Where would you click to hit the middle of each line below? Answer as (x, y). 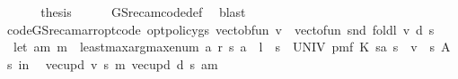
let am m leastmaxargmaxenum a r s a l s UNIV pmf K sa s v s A (232, 47)
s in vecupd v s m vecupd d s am (112, 63)
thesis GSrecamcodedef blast (143, 12)
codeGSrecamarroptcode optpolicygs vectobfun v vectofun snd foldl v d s (220, 29)
